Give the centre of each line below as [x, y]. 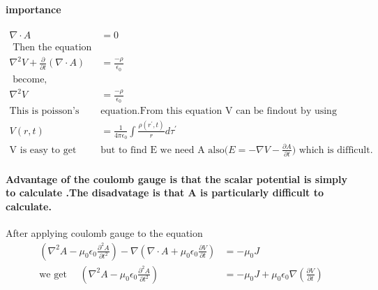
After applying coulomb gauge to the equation [104, 232]
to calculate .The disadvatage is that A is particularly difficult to [165, 193]
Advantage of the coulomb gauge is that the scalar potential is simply [176, 179]
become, [30, 79]
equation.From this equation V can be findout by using [219, 111]
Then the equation [52, 47]
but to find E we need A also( [165, 150]
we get [53, 274]
